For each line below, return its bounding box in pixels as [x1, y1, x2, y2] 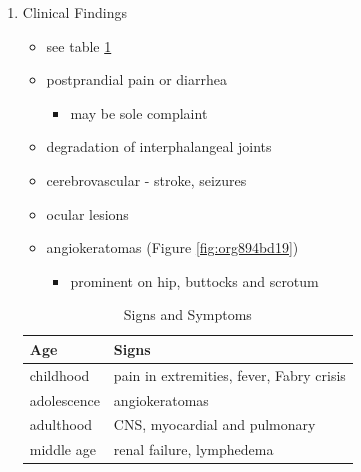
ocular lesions [46, 203, 129, 224]
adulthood [29, 414, 93, 435]
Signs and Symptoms [123, 304, 252, 325]
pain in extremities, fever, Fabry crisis [113, 364, 346, 385]
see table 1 [46, 35, 112, 56]
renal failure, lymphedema [113, 439, 274, 460]
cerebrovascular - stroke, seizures [46, 169, 247, 190]
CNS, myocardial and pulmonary [113, 414, 316, 435]
